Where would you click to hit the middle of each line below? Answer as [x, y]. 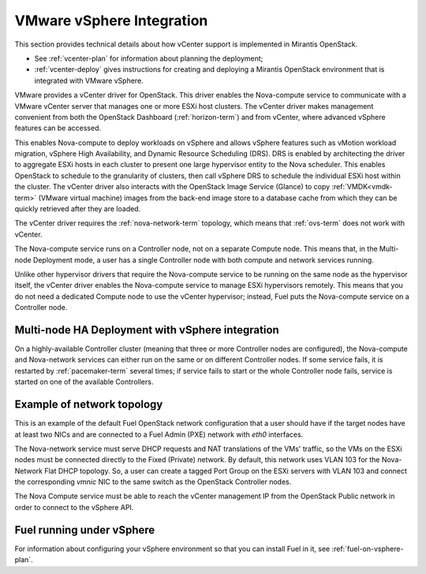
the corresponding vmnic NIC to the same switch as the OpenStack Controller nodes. [153, 482]
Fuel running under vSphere [85, 529]
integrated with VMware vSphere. [89, 80]
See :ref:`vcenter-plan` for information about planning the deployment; [149, 58]
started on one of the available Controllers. [84, 382]
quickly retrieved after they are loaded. [78, 209]
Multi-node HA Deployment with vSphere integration [147, 330]
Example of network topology [89, 405]
